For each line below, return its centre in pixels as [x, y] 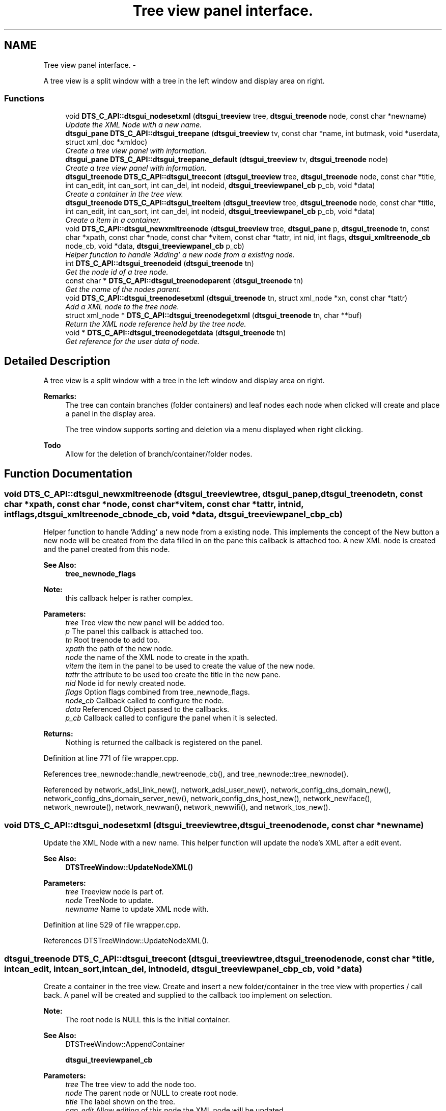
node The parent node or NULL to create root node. [152, 1093]
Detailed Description [57, 361]
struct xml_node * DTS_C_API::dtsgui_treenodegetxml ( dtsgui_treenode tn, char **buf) [214, 315]
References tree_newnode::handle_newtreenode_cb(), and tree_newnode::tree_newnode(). [196, 774]
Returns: [58, 734]
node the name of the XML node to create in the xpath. [157, 657]
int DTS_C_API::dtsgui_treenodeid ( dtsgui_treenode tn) [160, 263]
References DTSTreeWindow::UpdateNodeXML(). [126, 941]
